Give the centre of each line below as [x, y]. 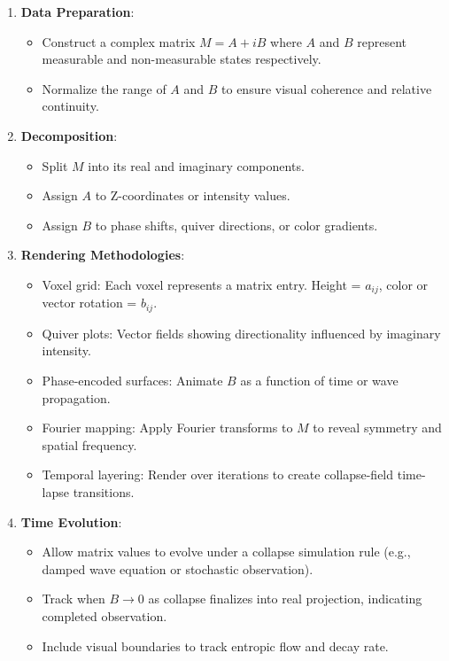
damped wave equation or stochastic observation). [178, 568]
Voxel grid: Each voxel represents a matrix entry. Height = [201, 284]
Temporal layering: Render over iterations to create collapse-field [218, 474]
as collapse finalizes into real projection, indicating [285, 599]
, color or [403, 284]
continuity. [70, 106]
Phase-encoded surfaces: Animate [132, 381]
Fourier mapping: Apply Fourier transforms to [167, 428]
